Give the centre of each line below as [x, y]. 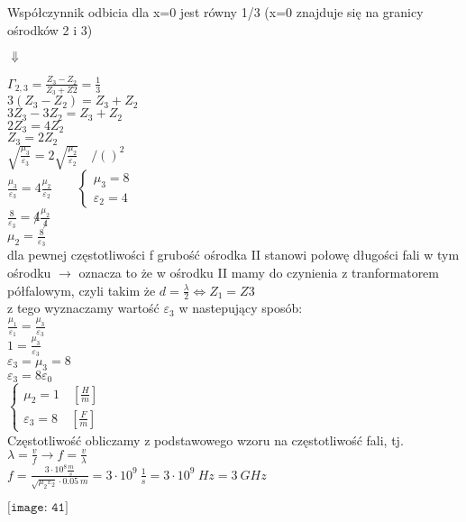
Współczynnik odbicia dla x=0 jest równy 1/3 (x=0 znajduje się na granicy [215, 12]
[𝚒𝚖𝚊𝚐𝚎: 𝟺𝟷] [38, 508]
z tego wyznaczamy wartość [83, 308]
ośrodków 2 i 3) [50, 29]
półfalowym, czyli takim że [82, 290]
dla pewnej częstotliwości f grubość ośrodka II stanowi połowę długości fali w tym [233, 255]
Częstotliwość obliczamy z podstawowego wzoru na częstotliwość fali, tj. [206, 440]
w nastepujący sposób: [241, 308]
